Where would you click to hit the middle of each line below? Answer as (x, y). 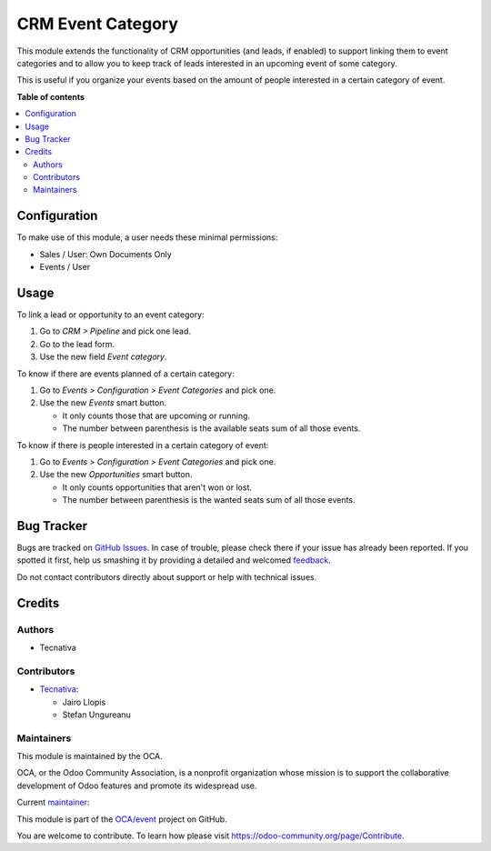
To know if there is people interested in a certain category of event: (143, 445)
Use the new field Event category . (103, 357)
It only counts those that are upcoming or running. (156, 415)
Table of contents (51, 96)
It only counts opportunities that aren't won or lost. (157, 487)
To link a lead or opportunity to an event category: (110, 315)
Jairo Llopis (84, 702)
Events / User (65, 267)
